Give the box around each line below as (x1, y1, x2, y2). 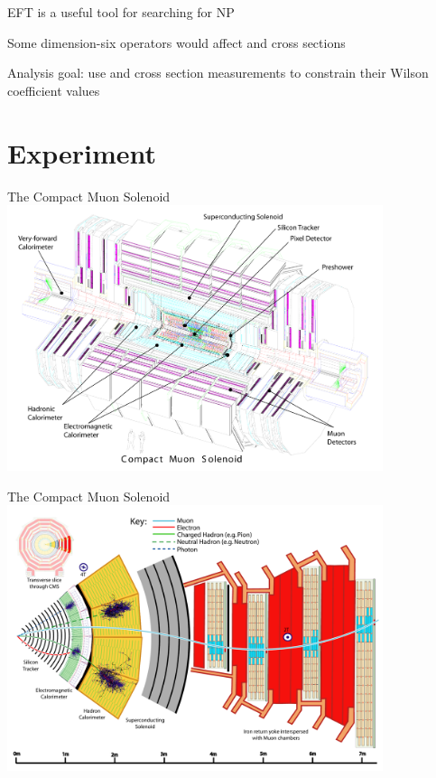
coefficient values (7, 80, 100, 99)
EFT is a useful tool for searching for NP (7, 3, 235, 21)
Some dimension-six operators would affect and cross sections (7, 33, 346, 52)
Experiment (7, 134, 157, 171)
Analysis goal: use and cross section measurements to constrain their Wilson (7, 63, 429, 82)
